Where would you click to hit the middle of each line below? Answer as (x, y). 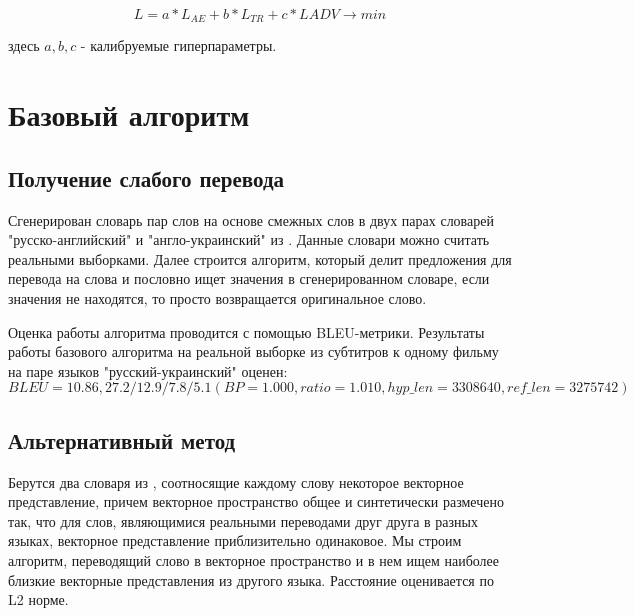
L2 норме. (38, 599)
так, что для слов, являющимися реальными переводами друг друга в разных (243, 520)
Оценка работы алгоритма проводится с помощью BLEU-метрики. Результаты (246, 331)
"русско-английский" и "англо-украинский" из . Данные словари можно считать (249, 239)
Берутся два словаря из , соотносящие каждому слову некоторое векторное (236, 481)
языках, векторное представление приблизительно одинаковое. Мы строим (235, 540)
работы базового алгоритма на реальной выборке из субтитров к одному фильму (253, 351)
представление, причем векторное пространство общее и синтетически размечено (256, 501)
